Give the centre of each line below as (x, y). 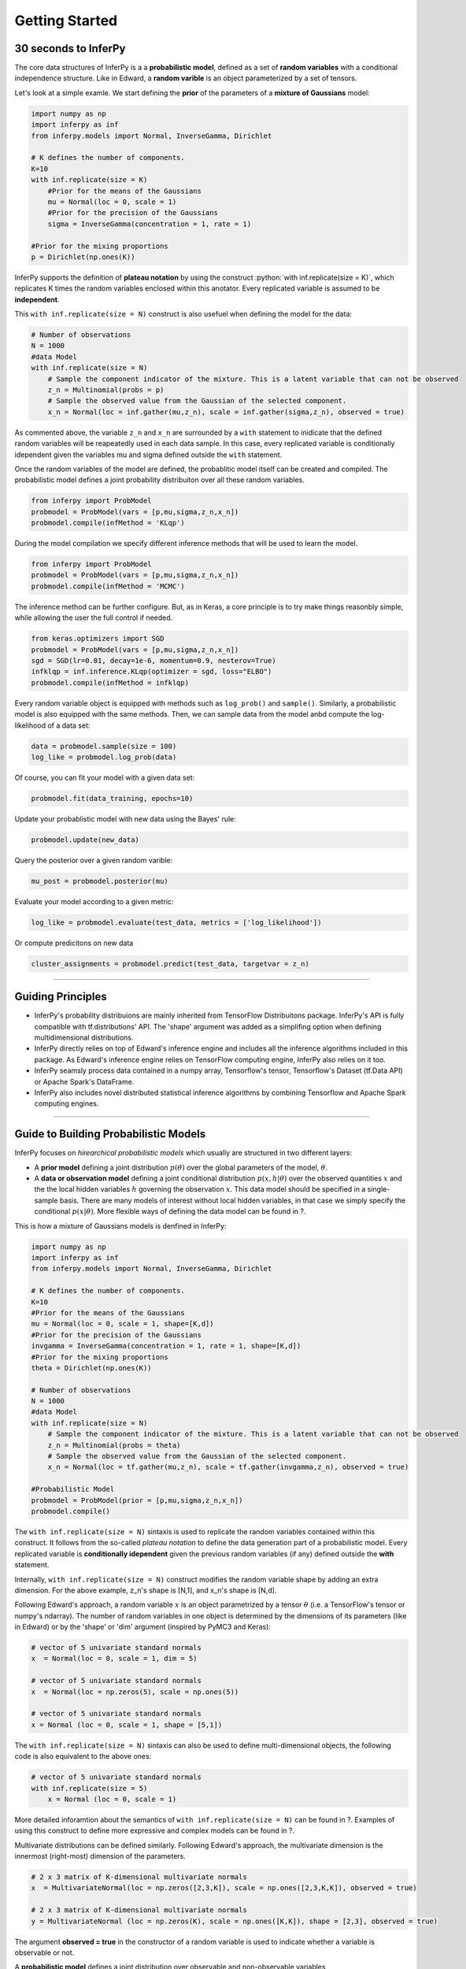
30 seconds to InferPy (70, 48)
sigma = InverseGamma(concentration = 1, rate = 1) (150, 224)
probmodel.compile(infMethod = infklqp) (110, 682)
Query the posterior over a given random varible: (94, 860)
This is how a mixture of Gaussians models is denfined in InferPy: (120, 1226)
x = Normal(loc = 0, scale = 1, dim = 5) (114, 1659)
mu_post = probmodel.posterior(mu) (100, 881)
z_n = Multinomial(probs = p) (106, 390)
